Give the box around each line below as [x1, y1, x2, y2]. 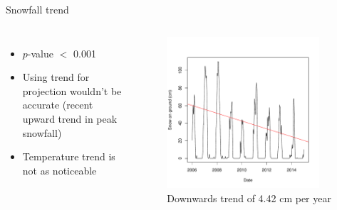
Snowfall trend [6, 2, 69, 16]
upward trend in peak [22, 111, 118, 126]
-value [27, 45, 54, 60]
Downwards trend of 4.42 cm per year [167, 191, 331, 206]
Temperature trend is [22, 149, 115, 164]
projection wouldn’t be [22, 83, 122, 98]
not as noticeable [22, 162, 97, 177]
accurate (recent [22, 97, 93, 112]
